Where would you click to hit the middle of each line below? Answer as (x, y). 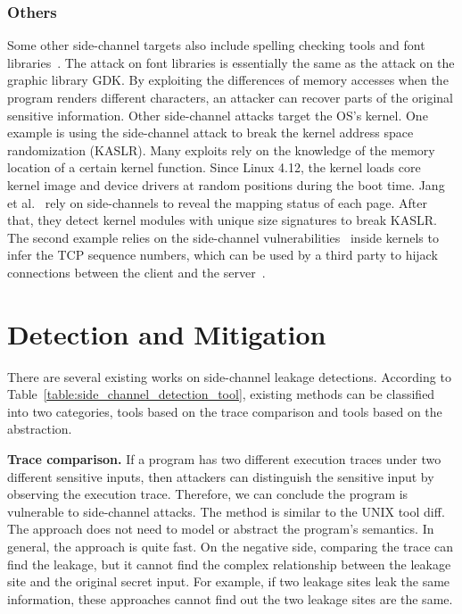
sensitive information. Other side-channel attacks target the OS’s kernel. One (218, 115)
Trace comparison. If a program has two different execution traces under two (224, 459)
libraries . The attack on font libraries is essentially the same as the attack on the (231, 62)
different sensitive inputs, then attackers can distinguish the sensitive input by (221, 476)
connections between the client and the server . (136, 272)
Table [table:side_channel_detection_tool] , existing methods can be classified (221, 394)
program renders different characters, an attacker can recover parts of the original (231, 97)
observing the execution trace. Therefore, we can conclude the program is (208, 494)
